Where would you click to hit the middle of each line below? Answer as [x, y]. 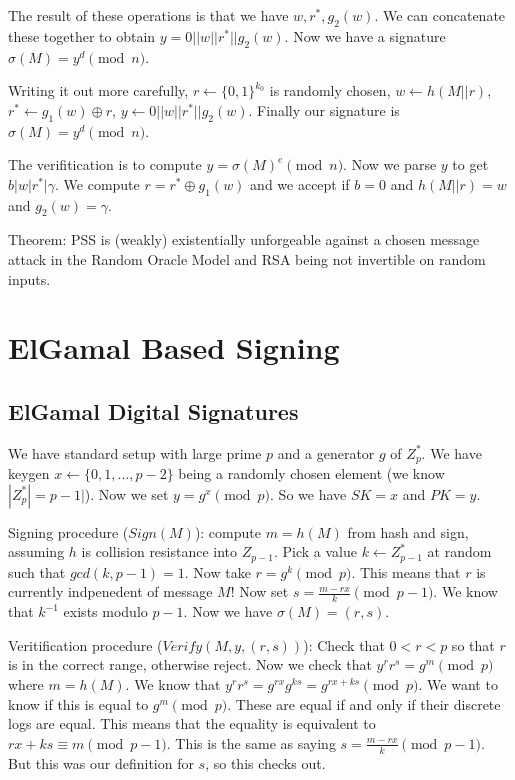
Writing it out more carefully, [98, 90]
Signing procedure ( [68, 531]
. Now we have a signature [365, 35]
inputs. [29, 278]
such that [37, 571]
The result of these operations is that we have [148, 15]
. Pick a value [315, 551]
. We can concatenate [440, 15]
